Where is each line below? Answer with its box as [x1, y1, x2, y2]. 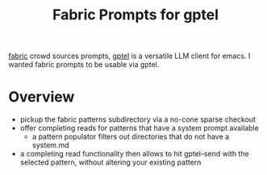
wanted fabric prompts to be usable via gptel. [8, 60, 160, 69]
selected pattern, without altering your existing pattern [19, 157, 202, 167]
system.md [31, 140, 69, 150]
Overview [8, 88, 75, 106]
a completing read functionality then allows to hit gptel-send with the [19, 149, 249, 159]
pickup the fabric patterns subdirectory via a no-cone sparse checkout [19, 115, 257, 124]
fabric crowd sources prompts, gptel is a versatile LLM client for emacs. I [8, 51, 251, 61]
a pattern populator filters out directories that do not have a [31, 131, 230, 142]
